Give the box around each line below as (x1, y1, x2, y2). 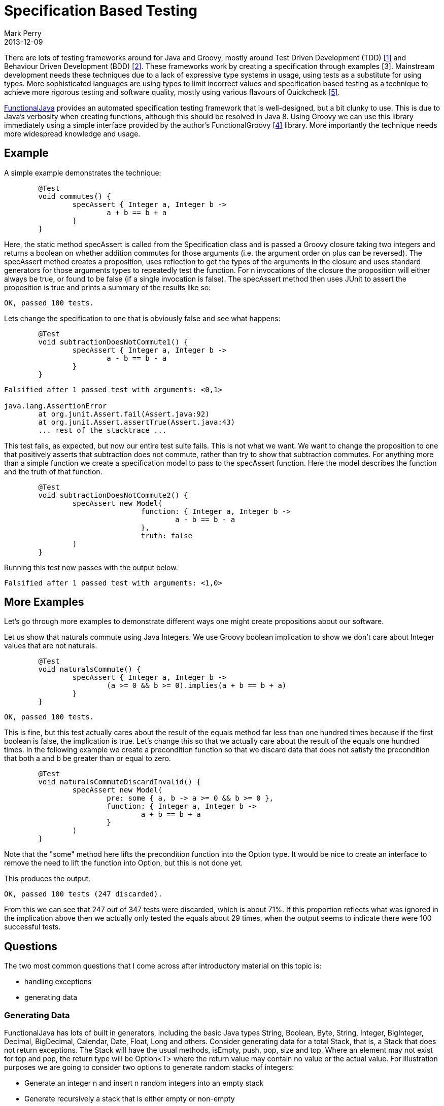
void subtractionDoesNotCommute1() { (38, 337, 188, 346)
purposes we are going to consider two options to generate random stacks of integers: (4, 1063, 294, 1072)
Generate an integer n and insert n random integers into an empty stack (24, 1079, 264, 1088)
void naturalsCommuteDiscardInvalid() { (38, 778, 201, 786)
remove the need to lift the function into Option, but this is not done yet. (4, 858, 243, 868)
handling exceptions (24, 977, 92, 986)
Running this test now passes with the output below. (4, 563, 178, 572)
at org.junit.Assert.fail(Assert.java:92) (38, 409, 210, 418)
